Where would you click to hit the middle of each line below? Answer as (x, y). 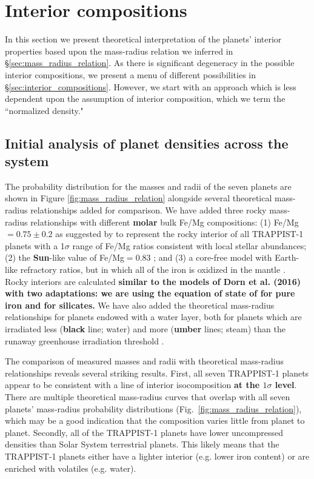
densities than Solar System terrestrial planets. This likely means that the (142, 444)
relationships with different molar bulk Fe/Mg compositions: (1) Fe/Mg (165, 222)
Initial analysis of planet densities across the (147, 143)
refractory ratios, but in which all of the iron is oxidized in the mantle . (153, 270)
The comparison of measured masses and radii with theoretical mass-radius (145, 361)
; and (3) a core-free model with (213, 257)
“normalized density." (44, 110)
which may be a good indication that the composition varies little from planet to (155, 420)
